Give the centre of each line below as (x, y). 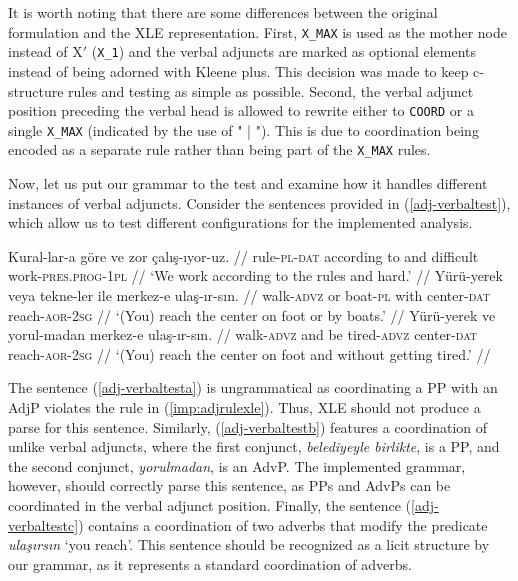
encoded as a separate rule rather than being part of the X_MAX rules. (219, 149)
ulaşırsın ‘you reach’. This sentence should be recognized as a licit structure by (249, 544)
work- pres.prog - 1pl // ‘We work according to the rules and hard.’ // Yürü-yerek (255, 275)
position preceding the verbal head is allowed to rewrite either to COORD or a (241, 110)
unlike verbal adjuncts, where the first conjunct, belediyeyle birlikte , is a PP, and (254, 446)
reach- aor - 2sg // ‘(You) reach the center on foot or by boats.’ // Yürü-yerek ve (252, 314)
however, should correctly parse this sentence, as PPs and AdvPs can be (229, 485)
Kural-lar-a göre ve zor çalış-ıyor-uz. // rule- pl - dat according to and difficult (243, 255)
